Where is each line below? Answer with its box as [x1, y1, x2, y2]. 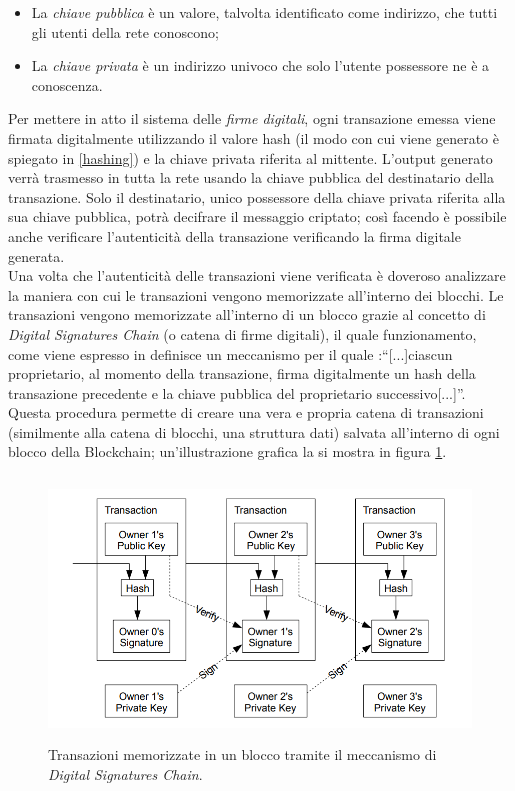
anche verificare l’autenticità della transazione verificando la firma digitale [8, 225, 461, 246]
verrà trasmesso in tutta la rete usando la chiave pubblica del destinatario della [8, 167, 494, 188]
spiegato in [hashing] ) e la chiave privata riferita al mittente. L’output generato [8, 147, 493, 168]
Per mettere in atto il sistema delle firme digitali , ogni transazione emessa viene [8, 108, 496, 129]
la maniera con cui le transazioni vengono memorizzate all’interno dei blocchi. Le [8, 284, 504, 305]
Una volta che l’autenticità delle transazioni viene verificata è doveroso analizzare [8, 265, 506, 286]
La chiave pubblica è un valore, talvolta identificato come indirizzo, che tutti [31, 2, 498, 22]
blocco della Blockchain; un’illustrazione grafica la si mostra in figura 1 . [8, 441, 447, 462]
